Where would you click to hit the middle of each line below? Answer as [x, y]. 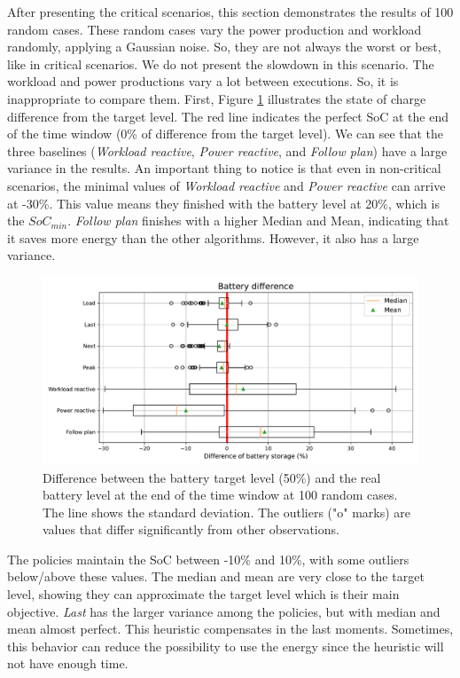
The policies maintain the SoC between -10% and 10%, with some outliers [208, 559]
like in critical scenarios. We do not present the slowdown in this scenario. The [221, 63]
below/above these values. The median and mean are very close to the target [216, 576]
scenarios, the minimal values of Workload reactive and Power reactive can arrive [226, 185]
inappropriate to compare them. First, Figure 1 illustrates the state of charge [217, 98]
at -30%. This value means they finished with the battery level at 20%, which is [223, 203]
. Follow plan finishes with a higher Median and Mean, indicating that [258, 221]
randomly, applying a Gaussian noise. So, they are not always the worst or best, [224, 47]
